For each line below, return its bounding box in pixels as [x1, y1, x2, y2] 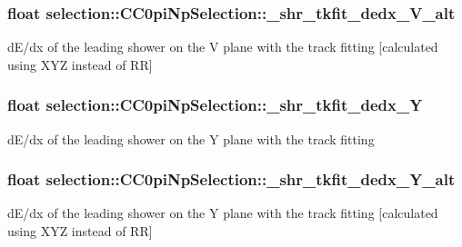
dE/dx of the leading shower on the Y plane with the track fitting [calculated [7, 203, 438, 222]
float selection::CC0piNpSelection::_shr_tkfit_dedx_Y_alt [7, 168, 456, 191]
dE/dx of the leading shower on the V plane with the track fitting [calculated [7, 37, 438, 56]
